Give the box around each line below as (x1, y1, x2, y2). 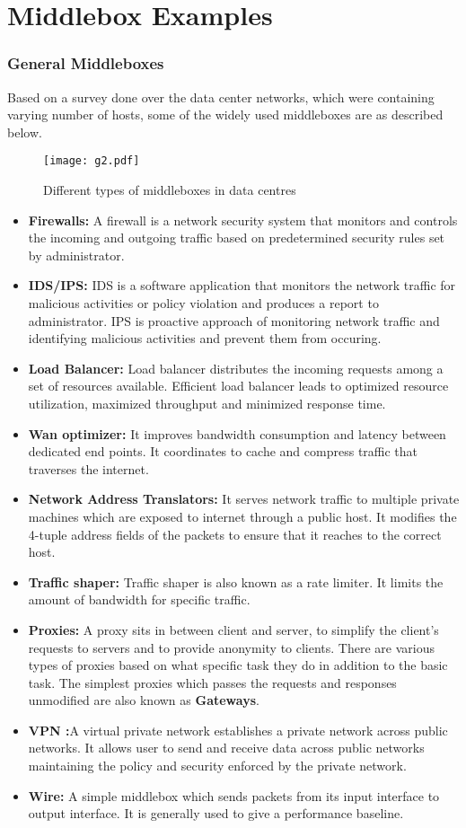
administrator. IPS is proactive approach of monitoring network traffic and (28, 311, 440, 330)
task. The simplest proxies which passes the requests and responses (28, 673, 397, 691)
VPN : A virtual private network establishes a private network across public (28, 720, 448, 739)
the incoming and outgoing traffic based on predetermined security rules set (28, 228, 445, 247)
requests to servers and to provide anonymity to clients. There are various (28, 638, 435, 656)
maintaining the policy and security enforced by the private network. (28, 756, 407, 775)
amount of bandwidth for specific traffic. (28, 590, 251, 609)
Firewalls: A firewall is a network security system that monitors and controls (28, 210, 458, 229)
